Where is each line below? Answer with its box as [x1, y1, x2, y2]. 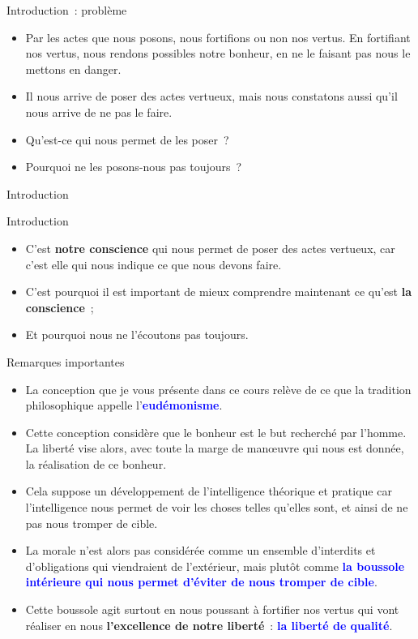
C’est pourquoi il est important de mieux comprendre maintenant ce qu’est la [25, 283, 412, 300]
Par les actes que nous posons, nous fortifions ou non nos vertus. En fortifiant [25, 28, 411, 45]
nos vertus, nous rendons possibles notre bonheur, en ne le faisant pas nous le [25, 45, 411, 62]
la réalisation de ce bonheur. [25, 455, 167, 472]
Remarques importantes [6, 353, 125, 370]
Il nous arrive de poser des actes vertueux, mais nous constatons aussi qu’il [25, 88, 398, 105]
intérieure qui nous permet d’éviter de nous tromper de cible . [25, 573, 377, 590]
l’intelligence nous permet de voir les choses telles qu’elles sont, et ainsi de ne [25, 499, 408, 516]
